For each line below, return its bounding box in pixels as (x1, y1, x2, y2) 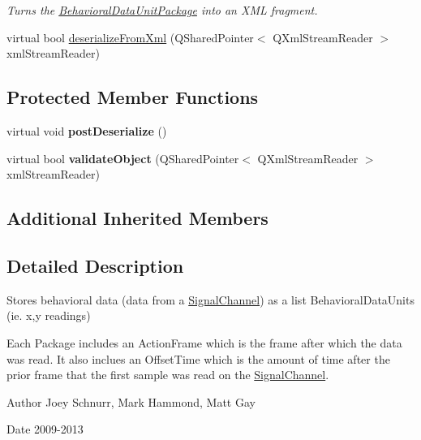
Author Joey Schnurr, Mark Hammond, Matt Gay (6, 393, 256, 410)
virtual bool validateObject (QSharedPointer (6, 149, 239, 166)
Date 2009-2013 (6, 421, 84, 438)
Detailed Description (6, 252, 184, 278)
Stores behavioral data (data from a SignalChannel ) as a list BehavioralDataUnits (6, 291, 415, 308)
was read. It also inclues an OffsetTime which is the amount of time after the (6, 350, 390, 367)
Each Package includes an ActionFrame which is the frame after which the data (6, 334, 402, 351)
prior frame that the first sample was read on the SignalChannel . (6, 366, 329, 383)
